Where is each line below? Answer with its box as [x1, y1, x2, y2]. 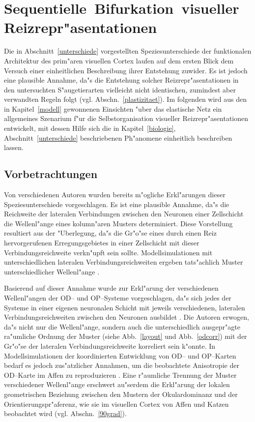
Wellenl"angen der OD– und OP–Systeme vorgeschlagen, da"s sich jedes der [4, 292, 231, 302]
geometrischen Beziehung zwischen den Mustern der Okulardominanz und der [4, 389, 238, 399]
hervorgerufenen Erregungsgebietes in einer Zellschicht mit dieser [4, 238, 199, 248]
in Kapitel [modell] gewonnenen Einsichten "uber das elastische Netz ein [4, 103, 222, 114]
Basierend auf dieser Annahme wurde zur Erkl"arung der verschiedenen [4, 283, 219, 293]
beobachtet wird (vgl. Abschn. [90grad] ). [4, 408, 127, 419]
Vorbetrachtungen [4, 166, 98, 181]
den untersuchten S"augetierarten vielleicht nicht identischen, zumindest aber [4, 84, 236, 94]
